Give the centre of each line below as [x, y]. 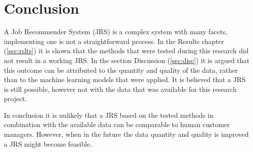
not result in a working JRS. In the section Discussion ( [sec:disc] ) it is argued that [127, 60]
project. [15, 98]
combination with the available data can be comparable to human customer [117, 124]
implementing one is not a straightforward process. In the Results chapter [114, 41]
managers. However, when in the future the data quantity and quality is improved [126, 134]
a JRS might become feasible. [48, 143]
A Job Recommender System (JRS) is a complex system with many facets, [116, 32]
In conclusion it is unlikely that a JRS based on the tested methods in [109, 115]
